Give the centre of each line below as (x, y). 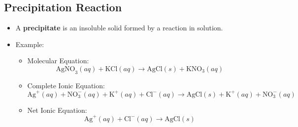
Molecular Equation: (58, 61)
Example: (30, 44)
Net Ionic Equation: (57, 110)
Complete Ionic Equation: (66, 85)
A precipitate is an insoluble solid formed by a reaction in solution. (119, 28)
